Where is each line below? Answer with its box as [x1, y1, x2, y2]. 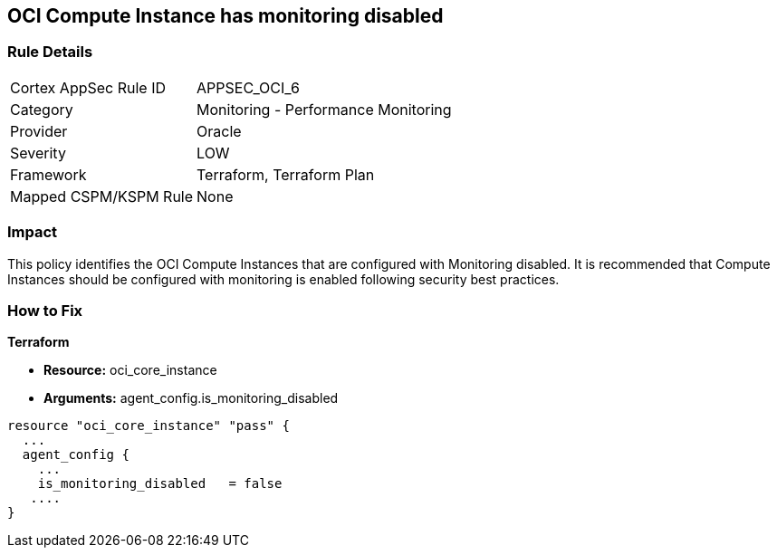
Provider [10, 121, 68, 140]
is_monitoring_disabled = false [37, 476, 283, 492]
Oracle [197, 121, 242, 140]
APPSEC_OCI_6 [197, 78, 300, 97]
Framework [10, 165, 87, 184]
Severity [10, 143, 66, 162]
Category [10, 100, 73, 119]
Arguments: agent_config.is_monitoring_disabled [43, 390, 339, 407]
